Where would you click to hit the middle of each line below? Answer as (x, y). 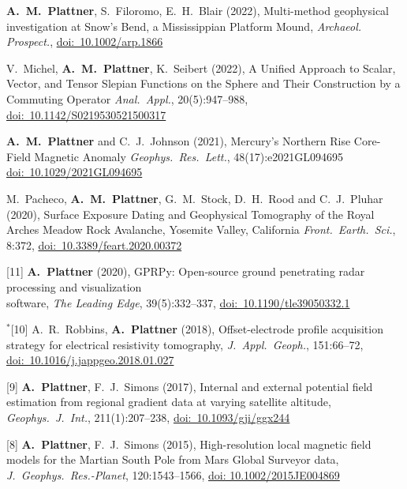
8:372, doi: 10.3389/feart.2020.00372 (94, 244)
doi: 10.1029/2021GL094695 (75, 172)
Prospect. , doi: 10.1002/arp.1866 (85, 41)
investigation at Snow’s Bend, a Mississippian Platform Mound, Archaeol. (184, 26)
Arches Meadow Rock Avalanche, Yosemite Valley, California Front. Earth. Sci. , (201, 229)
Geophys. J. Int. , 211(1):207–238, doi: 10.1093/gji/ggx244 (148, 418)
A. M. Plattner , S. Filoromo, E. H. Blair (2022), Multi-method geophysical (198, 10)
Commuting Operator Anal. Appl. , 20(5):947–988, (127, 98)
